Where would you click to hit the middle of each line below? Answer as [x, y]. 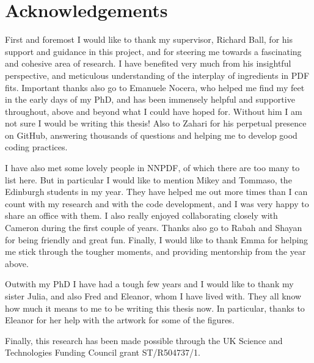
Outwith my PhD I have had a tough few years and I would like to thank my [149, 284]
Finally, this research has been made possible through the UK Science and [144, 340]
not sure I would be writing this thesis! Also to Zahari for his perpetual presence [156, 123]
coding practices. [36, 147]
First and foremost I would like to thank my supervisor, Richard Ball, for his [149, 39]
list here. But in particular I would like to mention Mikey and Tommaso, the [148, 179]
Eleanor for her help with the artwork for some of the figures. [120, 320]
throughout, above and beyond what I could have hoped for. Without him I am [154, 111]
